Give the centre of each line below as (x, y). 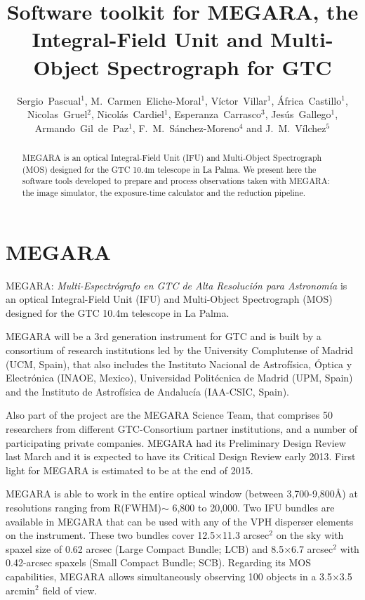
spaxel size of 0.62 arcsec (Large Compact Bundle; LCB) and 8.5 (145, 548)
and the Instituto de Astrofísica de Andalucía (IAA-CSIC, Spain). (147, 391)
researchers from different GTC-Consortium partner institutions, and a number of (181, 428)
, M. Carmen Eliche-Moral (143, 100)
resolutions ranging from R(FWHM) (84, 507)
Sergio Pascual (49, 100)
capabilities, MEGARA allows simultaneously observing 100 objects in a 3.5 (169, 576)
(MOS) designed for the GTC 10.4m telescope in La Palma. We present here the (169, 169)
